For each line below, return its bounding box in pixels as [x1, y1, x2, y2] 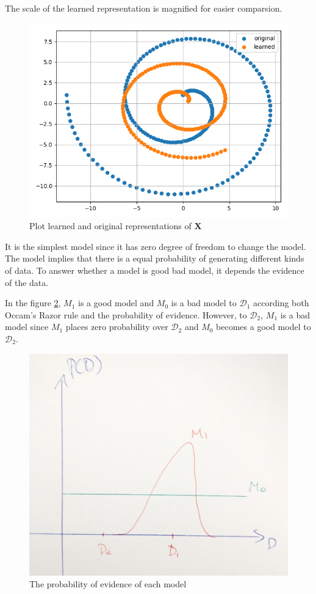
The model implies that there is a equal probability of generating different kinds [5, 252, 304, 265]
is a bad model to [171, 296, 237, 309]
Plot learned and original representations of [29, 219, 192, 232]
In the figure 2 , [5, 296, 61, 309]
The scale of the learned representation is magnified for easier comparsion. [5, 2, 282, 14]
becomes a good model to [216, 320, 311, 333]
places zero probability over [65, 320, 168, 333]
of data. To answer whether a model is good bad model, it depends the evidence [5, 263, 304, 276]
